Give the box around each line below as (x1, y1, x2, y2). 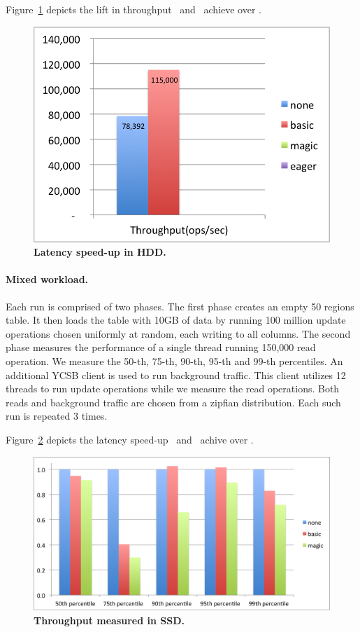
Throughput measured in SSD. (34, 612, 185, 627)
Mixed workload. (6, 272, 89, 287)
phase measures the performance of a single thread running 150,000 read (6, 340, 316, 355)
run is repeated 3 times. (6, 408, 108, 423)
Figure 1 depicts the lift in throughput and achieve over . (6, 2, 261, 16)
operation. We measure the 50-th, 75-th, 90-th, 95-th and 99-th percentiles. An (6, 353, 343, 368)
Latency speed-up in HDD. (34, 245, 166, 259)
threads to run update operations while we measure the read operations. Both (6, 381, 340, 396)
